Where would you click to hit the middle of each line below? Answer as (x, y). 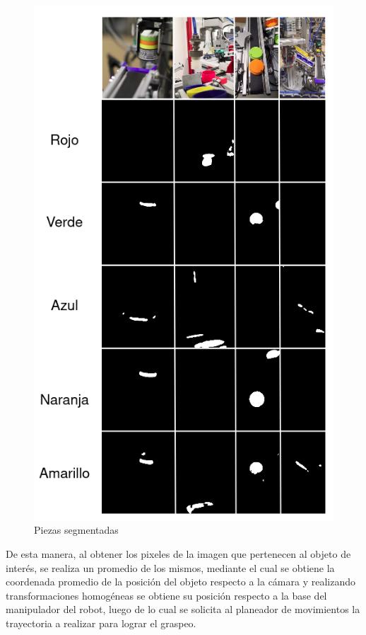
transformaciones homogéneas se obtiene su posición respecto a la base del (166, 595)
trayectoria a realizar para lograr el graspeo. (101, 623)
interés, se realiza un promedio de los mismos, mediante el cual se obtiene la (170, 567)
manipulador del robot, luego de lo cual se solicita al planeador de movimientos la (183, 609)
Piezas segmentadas (76, 530)
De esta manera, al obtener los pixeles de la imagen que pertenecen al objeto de (178, 554)
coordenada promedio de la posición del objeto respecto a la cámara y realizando (181, 582)
